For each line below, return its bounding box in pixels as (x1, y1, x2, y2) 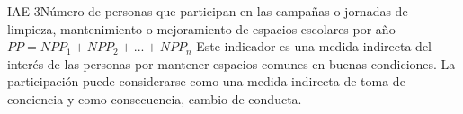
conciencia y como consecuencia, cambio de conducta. (7, 89, 302, 108)
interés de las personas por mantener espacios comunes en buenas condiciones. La (7, 54, 456, 73)
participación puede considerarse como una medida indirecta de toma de (7, 72, 405, 91)
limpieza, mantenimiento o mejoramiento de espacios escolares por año (7, 19, 396, 38)
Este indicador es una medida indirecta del (196, 37, 432, 56)
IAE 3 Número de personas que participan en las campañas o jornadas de (7, 2, 408, 20)
